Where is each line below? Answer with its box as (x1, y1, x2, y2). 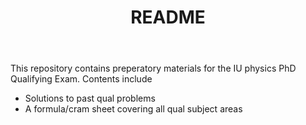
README (130, 6, 206, 29)
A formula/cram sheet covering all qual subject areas (24, 103, 243, 115)
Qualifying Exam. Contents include (10, 73, 153, 85)
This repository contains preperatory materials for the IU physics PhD (10, 62, 297, 75)
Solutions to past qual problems (24, 92, 156, 105)
